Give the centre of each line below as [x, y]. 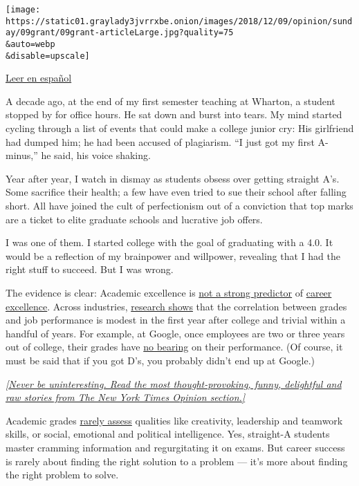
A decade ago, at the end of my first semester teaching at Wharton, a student [171, 101]
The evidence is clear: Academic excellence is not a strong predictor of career [169, 292]
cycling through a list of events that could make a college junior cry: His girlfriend [180, 128]
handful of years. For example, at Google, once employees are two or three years [175, 333]
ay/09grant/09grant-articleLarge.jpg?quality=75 [120, 33]
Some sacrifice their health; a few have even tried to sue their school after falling [176, 192]
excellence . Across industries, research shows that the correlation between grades [176, 306]
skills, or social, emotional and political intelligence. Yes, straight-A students [168, 434]
